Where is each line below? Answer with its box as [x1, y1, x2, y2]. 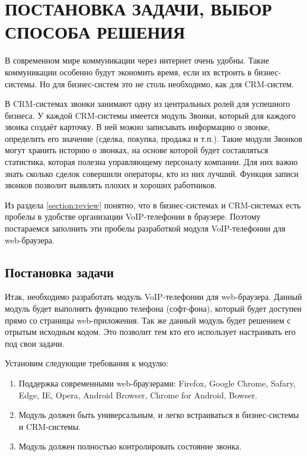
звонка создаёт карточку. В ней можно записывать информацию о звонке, [5, 121, 270, 133]
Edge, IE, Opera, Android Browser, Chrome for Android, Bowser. [18, 388, 258, 401]
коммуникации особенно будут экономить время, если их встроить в [5, 65, 252, 78]
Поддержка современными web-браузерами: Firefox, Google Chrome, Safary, [18, 376, 296, 389]
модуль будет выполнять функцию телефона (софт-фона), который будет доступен [5, 302, 302, 315]
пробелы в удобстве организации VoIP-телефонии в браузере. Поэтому [5, 210, 261, 223]
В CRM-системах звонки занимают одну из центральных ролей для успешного [5, 97, 290, 110]
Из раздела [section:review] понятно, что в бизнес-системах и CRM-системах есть [5, 198, 301, 211]
